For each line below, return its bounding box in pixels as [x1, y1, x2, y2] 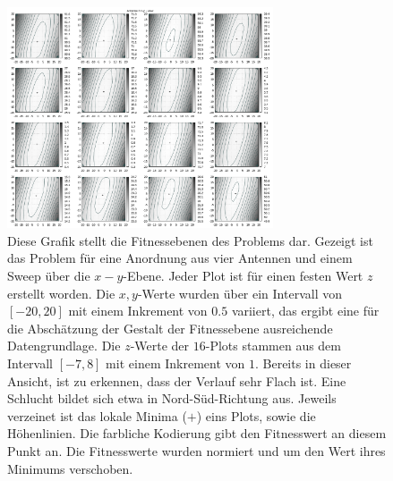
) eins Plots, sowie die [196, 406, 316, 425]
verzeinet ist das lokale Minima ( [7, 406, 187, 425]
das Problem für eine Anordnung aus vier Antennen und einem [7, 249, 353, 267]
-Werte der [130, 336, 190, 355]
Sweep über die [7, 266, 90, 284]
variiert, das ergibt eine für [231, 301, 380, 320]
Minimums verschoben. [7, 459, 133, 477]
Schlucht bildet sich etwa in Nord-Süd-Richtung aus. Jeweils [7, 389, 337, 408]
